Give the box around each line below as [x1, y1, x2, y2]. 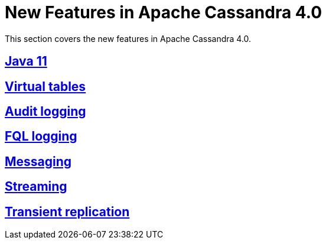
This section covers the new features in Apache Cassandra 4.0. [5, 33, 252, 44]
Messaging [5, 154, 72, 169]
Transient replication [5, 204, 130, 219]
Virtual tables [5, 79, 86, 94]
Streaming [5, 179, 67, 194]
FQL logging [5, 129, 77, 144]
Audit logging [5, 104, 86, 119]
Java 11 [5, 54, 47, 69]
